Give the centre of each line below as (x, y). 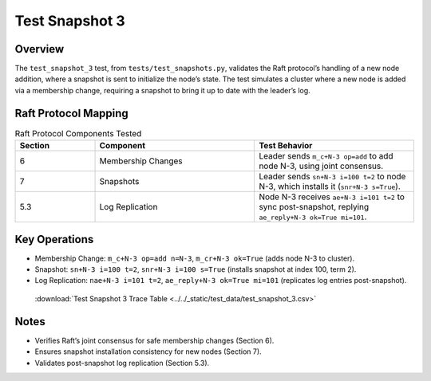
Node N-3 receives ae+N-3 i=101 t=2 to (332, 197)
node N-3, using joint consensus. (321, 166)
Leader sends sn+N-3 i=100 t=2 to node (332, 177)
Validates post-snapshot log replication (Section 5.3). (122, 363)
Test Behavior (286, 146)
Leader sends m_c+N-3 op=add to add (326, 156)
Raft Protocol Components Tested (78, 133)
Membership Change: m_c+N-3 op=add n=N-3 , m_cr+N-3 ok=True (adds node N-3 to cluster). (195, 258)
